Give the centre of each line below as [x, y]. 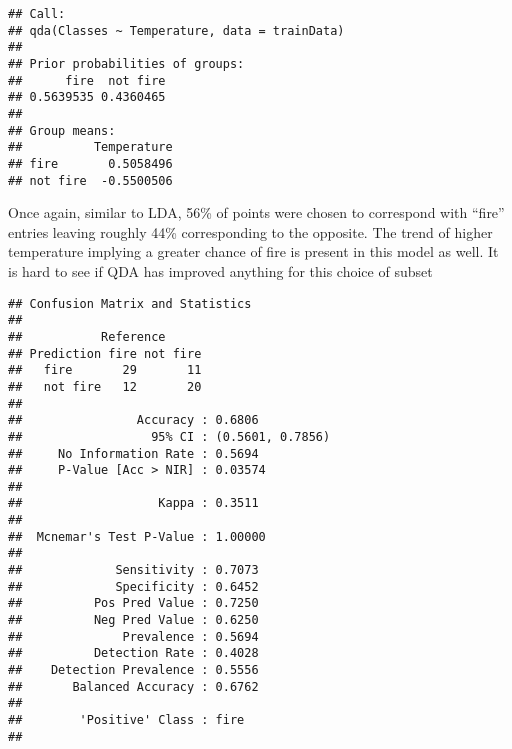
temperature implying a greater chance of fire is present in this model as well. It [253, 251]
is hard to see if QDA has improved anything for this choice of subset [220, 271]
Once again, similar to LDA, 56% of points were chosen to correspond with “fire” [256, 212]
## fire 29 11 [105, 370]
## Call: [37, 14]
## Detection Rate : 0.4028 [133, 653]
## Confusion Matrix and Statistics [130, 303]
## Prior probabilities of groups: [126, 63]
